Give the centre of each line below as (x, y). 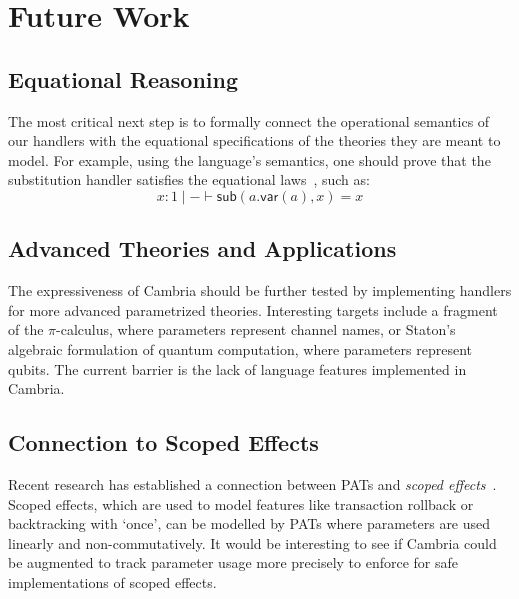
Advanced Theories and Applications (202, 248)
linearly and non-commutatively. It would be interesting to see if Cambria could (252, 542)
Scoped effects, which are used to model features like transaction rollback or (241, 503)
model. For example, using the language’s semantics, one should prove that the (249, 159)
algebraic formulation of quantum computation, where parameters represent (240, 348)
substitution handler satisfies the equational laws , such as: (189, 179)
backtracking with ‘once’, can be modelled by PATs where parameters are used (249, 523)
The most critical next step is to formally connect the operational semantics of (249, 120)
